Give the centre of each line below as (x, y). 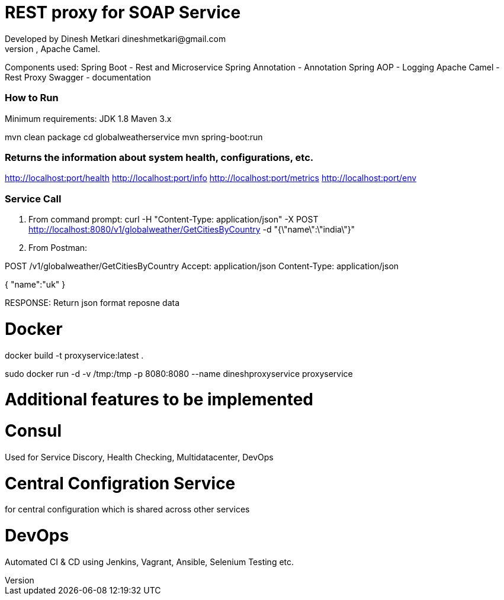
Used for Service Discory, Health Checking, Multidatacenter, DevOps (139, 457)
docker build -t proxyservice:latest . (74, 355)
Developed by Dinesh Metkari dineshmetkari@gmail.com (115, 38)
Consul (33, 431)
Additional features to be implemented (159, 400)
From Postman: (58, 248)
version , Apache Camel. (52, 49)
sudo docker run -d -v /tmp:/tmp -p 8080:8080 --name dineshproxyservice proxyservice (179, 373)
